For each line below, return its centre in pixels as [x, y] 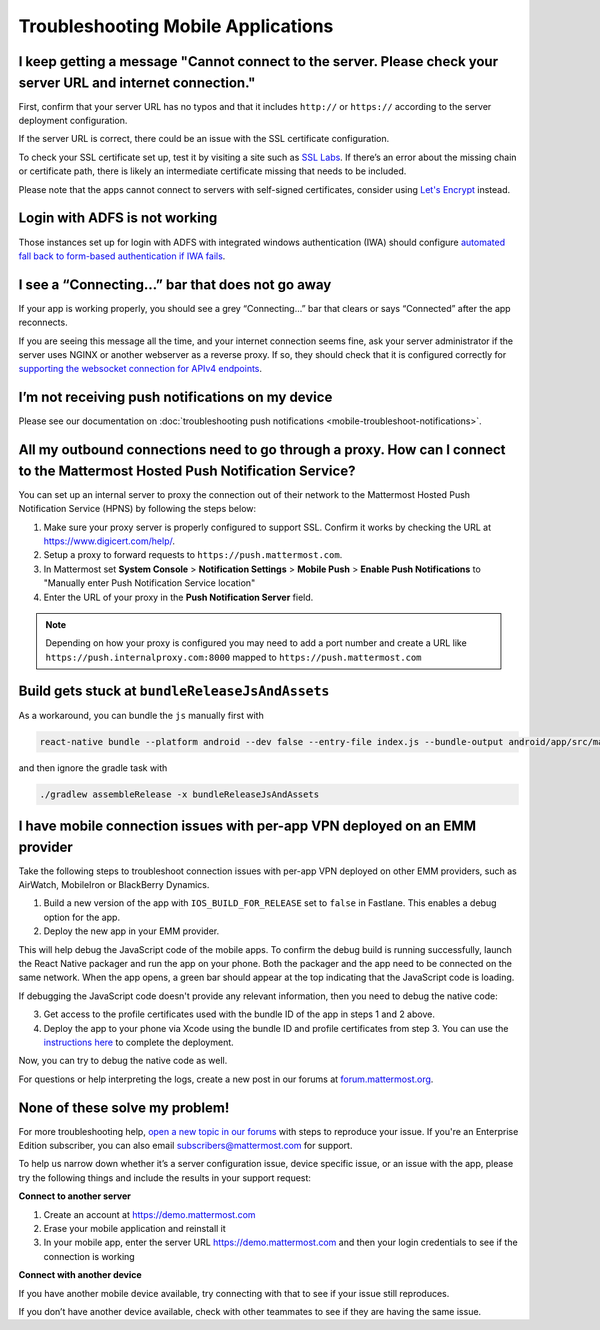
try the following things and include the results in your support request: [165, 1177]
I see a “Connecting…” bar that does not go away [175, 284]
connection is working [89, 1256]
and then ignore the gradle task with [93, 767]
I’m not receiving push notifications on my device [175, 397]
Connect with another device [80, 1275]
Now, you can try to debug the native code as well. [123, 1061]
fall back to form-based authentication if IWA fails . [122, 256]
